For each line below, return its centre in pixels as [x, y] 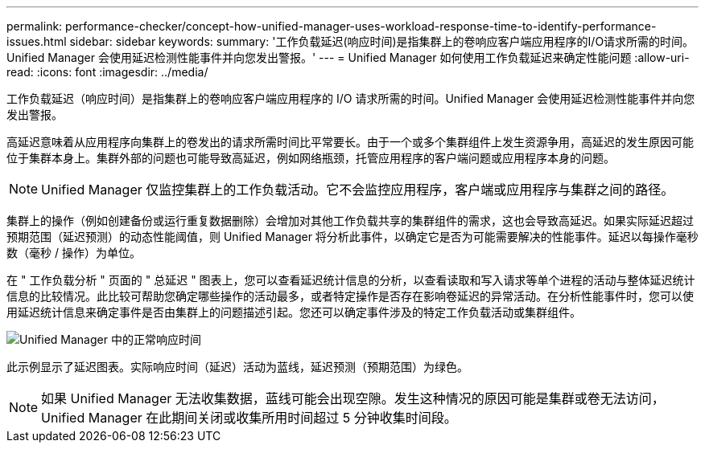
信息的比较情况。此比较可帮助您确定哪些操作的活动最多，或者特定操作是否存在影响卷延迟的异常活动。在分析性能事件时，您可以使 [350, 296]
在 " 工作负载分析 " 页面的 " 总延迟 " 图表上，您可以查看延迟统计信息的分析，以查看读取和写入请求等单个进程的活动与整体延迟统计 [351, 280]
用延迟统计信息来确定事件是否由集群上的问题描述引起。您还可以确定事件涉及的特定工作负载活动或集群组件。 [294, 312]
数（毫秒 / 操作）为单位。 [74, 253]
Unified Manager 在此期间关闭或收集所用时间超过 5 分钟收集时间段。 [249, 418]
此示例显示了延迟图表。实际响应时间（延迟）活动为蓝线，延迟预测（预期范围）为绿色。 [237, 367]
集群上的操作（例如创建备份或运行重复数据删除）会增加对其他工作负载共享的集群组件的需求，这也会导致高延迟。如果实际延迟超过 [350, 220]
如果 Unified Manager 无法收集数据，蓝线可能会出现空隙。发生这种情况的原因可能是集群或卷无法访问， [353, 398]
